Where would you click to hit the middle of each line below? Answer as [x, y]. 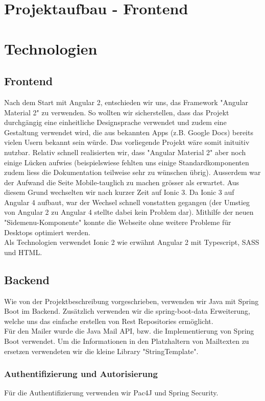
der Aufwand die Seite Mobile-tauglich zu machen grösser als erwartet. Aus [122, 182]
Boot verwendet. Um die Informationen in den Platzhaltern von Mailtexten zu [127, 341]
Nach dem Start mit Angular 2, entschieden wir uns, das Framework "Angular [126, 102]
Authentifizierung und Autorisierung [81, 374]
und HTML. [23, 252]
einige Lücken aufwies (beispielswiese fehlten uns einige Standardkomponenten [127, 162]
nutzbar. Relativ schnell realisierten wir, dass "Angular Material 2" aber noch [125, 152]
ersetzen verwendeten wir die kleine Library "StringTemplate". [101, 351]
